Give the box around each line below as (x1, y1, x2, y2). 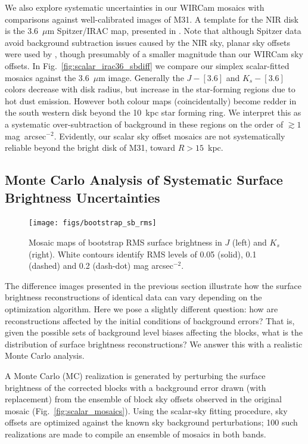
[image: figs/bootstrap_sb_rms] (29, 219, 157, 228)
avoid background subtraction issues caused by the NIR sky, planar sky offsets (5, 36, 290, 48)
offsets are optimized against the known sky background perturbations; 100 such (5, 416, 298, 429)
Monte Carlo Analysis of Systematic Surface (5, 170, 283, 189)
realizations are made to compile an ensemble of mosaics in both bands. (5, 427, 266, 440)
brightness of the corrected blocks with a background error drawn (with (5, 381, 266, 393)
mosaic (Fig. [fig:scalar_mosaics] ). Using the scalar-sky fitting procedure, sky (5, 404, 288, 417)
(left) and (232, 235, 267, 248)
